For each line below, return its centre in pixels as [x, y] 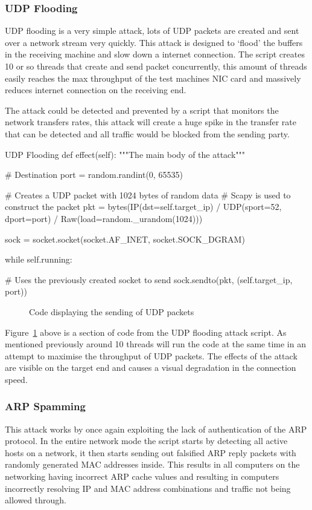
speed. [16, 379]
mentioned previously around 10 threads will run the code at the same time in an [155, 344]
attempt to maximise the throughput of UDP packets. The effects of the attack [151, 355]
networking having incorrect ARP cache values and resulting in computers [142, 476]
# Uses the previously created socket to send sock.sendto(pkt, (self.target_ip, [149, 279]
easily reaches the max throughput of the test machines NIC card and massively [153, 78]
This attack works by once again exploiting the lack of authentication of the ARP [156, 429]
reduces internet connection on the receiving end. [96, 90]
